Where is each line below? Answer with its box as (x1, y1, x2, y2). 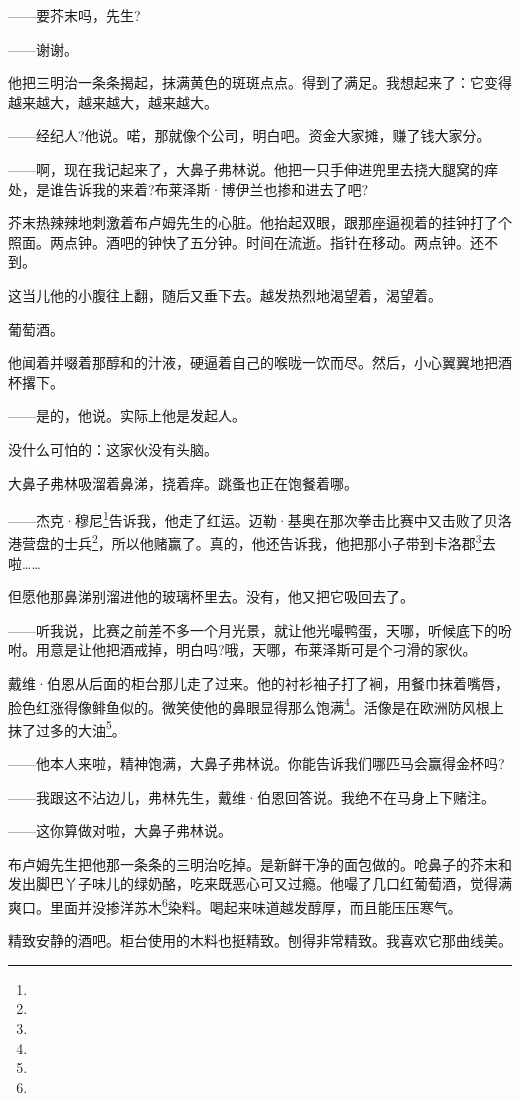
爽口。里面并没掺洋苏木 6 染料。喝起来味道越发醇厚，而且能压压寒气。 (8, 894, 462, 917)
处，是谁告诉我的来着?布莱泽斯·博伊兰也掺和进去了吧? (8, 178, 369, 199)
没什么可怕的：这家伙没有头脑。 (8, 438, 218, 459)
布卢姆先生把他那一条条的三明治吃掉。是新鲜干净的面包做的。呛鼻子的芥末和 (8, 853, 512, 874)
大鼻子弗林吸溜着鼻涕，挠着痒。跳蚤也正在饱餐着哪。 (8, 472, 358, 493)
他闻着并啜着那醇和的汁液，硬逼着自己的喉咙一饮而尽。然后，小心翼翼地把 (8, 352, 498, 373)
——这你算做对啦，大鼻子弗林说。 (8, 820, 232, 841)
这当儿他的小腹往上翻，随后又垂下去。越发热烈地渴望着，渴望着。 (8, 284, 442, 305)
